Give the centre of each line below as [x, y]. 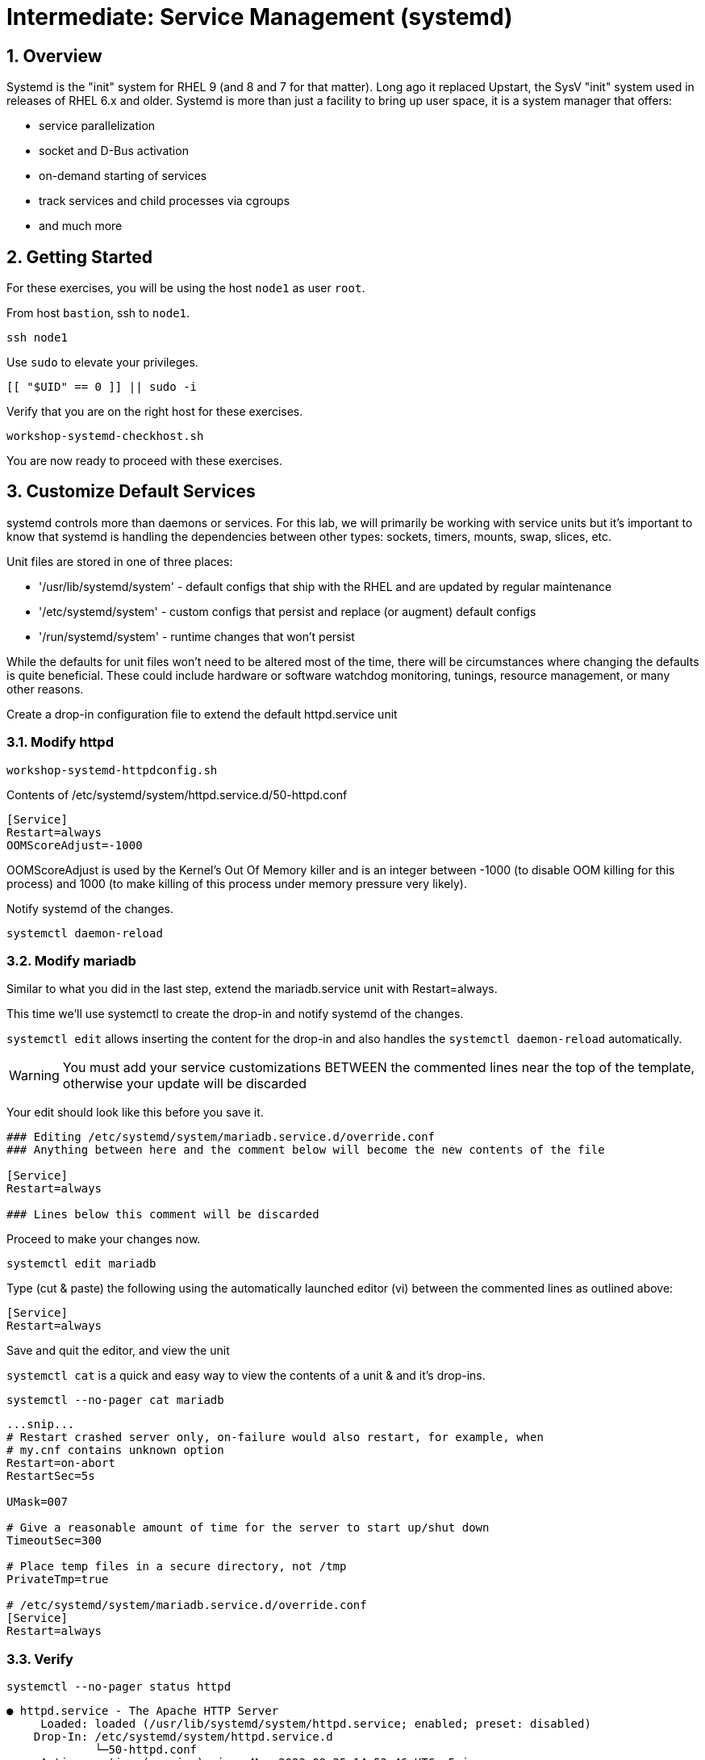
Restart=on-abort [61, 1463]
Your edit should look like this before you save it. [135, 1113]
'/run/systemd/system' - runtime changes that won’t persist [197, 636]
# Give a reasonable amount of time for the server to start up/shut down [248, 1528]
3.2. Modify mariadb [71, 960]
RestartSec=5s [51, 1476]
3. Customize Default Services [131, 492]
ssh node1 [37, 338]
